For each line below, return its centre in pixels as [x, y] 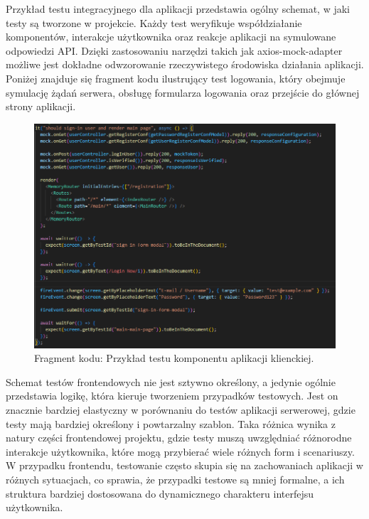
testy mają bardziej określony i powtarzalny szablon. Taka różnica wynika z [171, 423]
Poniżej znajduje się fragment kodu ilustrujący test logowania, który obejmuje [176, 78]
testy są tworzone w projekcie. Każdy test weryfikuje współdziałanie [154, 22]
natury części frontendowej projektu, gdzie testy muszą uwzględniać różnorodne [179, 438]
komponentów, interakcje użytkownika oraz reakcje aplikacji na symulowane [171, 37]
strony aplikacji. [41, 106]
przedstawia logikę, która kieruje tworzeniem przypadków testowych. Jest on [172, 396]
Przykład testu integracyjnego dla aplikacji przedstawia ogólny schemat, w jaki [178, 9]
